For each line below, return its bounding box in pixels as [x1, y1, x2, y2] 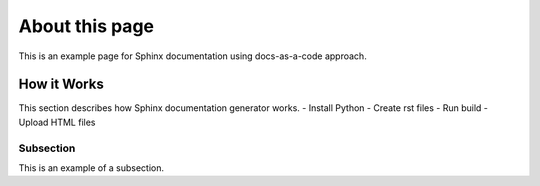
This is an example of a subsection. [18, 161, 165, 174]
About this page [18, 15, 155, 37]
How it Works [18, 76, 104, 93]
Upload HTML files [18, 116, 96, 128]
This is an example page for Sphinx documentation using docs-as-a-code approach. [18, 50, 367, 62]
